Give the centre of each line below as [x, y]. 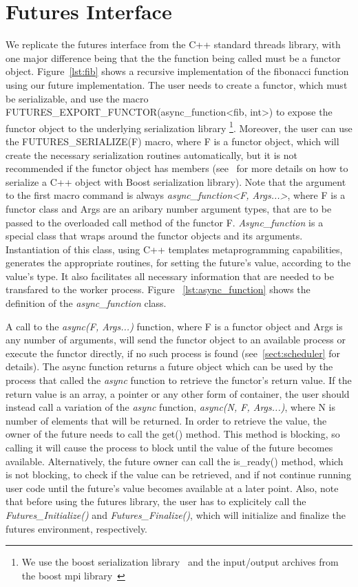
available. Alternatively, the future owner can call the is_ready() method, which [175, 461]
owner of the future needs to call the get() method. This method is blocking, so [173, 434]
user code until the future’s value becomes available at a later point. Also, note [172, 488]
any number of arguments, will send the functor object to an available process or [176, 340]
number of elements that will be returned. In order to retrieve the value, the [166, 420]
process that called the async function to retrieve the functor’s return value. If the [179, 380]
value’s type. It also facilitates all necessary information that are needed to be [170, 276]
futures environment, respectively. [77, 528]
